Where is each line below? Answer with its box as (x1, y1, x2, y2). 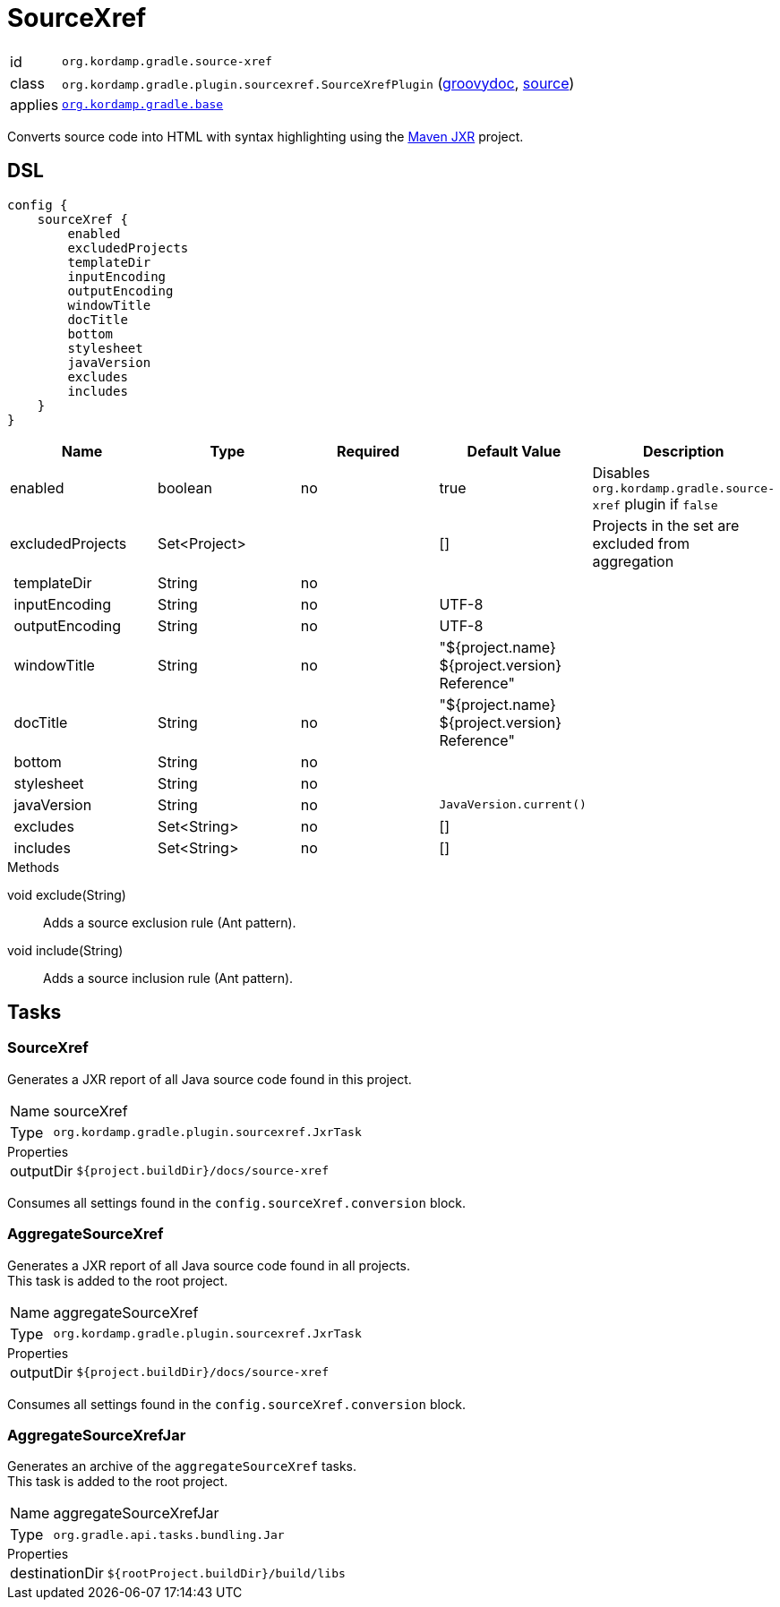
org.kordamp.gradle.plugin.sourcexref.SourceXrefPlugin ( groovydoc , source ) (62, 73, 575, 92)
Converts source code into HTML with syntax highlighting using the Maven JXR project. (7, 128, 524, 144)
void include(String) (7, 942, 124, 958)
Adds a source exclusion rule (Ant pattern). (43, 914, 296, 930)
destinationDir (10, 1564, 104, 1583)
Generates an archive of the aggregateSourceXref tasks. (7, 1458, 357, 1475)
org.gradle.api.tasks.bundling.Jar (53, 1527, 285, 1542)
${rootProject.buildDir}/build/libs (107, 1566, 346, 1580)
